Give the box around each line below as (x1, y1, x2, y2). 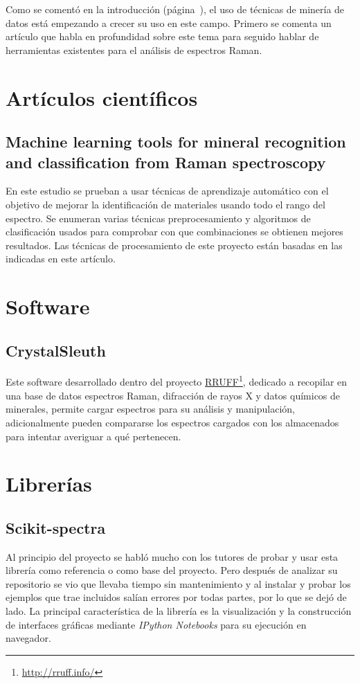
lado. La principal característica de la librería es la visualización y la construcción (6, 604, 352, 618)
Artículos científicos (6, 83, 198, 111)
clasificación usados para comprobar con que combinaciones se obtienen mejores (6, 224, 343, 239)
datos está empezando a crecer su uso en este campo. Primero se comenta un (6, 15, 332, 30)
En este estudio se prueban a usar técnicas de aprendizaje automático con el (6, 183, 329, 198)
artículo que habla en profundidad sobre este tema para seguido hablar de (6, 29, 319, 44)
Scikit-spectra (6, 516, 106, 538)
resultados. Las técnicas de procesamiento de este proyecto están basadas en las (6, 237, 343, 252)
